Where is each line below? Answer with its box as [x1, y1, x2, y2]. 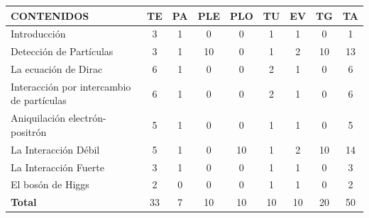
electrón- [68, 110, 106, 125]
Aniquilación [11, 110, 66, 125]
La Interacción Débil [11, 142, 100, 156]
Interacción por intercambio [11, 79, 131, 93]
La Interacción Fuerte [11, 159, 104, 174]
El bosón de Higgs [11, 177, 89, 192]
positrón [11, 124, 47, 139]
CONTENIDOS [11, 8, 89, 23]
